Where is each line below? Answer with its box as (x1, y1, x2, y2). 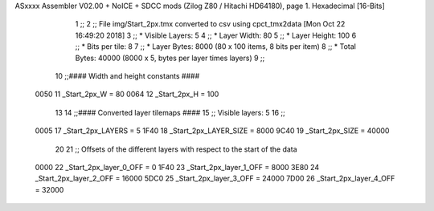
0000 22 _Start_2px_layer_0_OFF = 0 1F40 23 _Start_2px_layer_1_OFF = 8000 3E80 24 (35, 162, 320, 172)
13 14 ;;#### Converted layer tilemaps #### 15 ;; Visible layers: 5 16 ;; (55, 108, 285, 117)
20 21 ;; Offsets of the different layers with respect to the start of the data (55, 144, 297, 154)
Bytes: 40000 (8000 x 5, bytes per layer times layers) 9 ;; (75, 53, 265, 63)
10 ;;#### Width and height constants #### (55, 71, 200, 80)
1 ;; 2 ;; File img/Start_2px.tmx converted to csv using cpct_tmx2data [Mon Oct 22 (75, 19, 346, 29)
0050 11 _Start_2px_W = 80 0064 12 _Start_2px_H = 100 (35, 89, 219, 99)
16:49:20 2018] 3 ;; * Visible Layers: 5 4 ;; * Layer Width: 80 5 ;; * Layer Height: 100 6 (75, 30, 357, 40)
